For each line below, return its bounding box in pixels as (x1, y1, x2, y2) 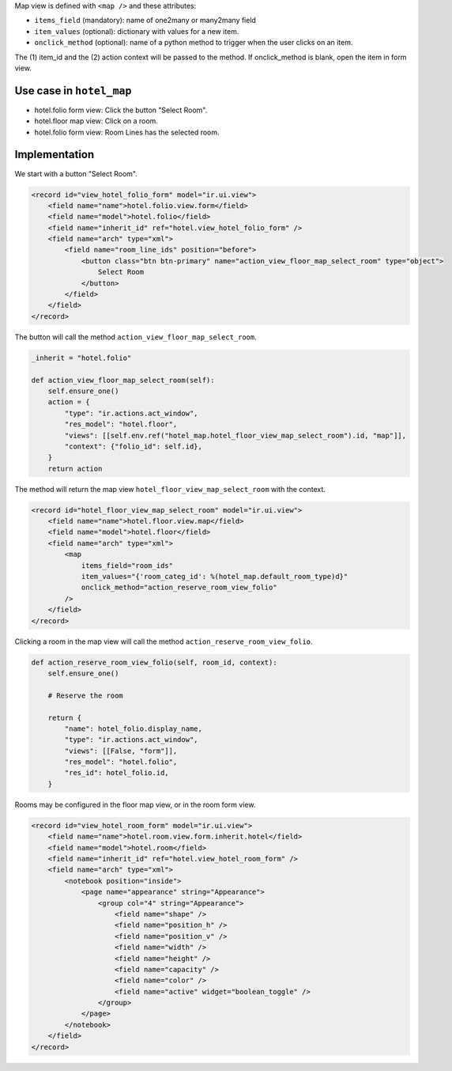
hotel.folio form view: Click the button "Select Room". (34, 105, 208, 115)
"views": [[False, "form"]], (64, 746, 178, 755)
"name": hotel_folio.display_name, (64, 724, 203, 733)
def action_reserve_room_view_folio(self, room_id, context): (31, 657, 277, 667)
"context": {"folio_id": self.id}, (64, 441, 203, 451)
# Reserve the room (47, 691, 124, 700)
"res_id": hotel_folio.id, (64, 768, 169, 778)
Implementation (14, 148, 95, 161)
